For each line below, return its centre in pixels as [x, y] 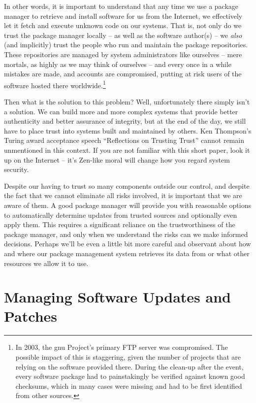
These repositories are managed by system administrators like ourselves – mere [123, 54]
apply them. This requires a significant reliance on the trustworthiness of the [120, 224]
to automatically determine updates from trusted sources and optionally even [121, 215]
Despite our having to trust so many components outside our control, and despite [127, 185]
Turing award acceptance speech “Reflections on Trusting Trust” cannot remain [124, 140]
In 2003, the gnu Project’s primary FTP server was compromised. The [122, 347]
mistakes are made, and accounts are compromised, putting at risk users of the [123, 74]
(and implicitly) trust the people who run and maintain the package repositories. [126, 45]
